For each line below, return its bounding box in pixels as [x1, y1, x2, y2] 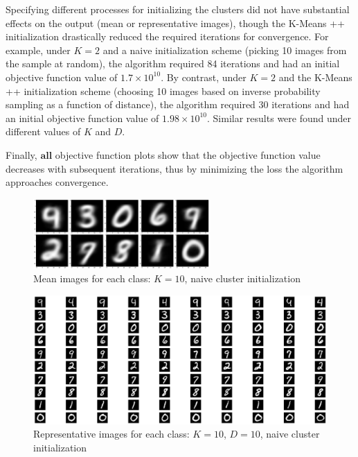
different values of [6, 124, 81, 139]
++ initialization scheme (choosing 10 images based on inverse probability [6, 83, 321, 98]
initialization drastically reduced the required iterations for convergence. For [6, 29, 329, 44]
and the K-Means [278, 69, 352, 84]
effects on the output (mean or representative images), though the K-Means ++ [6, 15, 345, 30]
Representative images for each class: [33, 426, 190, 441]
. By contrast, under [161, 69, 247, 84]
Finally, [6, 147, 37, 162]
